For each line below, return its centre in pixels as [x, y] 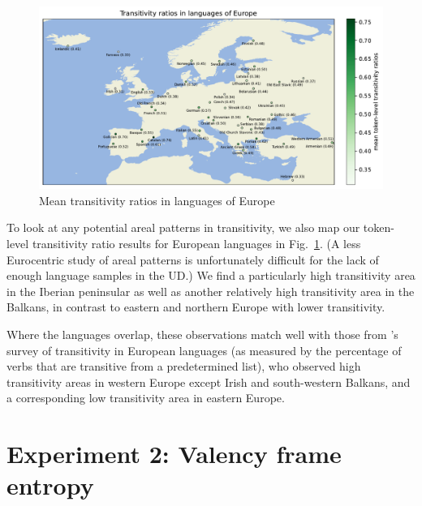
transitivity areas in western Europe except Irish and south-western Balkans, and [209, 382]
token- [379, 227]
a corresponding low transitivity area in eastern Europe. [146, 398]
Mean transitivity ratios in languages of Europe [157, 200]
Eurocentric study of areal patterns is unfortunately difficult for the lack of [193, 259]
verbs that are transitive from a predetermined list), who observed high [184, 366]
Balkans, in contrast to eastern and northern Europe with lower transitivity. [196, 307]
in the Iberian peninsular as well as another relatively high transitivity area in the [211, 291]
